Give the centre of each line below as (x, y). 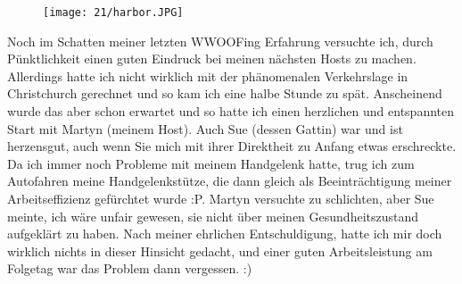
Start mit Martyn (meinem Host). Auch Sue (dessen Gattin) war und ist (205, 128)
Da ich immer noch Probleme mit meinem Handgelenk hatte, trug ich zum (211, 163)
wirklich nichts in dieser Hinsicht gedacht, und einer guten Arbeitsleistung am (220, 251)
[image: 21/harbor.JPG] (113, 13)
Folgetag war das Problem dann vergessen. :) (130, 268)
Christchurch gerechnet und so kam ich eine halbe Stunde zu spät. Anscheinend (225, 93)
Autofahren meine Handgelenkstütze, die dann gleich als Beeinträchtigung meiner (230, 181)
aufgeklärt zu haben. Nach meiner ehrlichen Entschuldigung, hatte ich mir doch (225, 234)
